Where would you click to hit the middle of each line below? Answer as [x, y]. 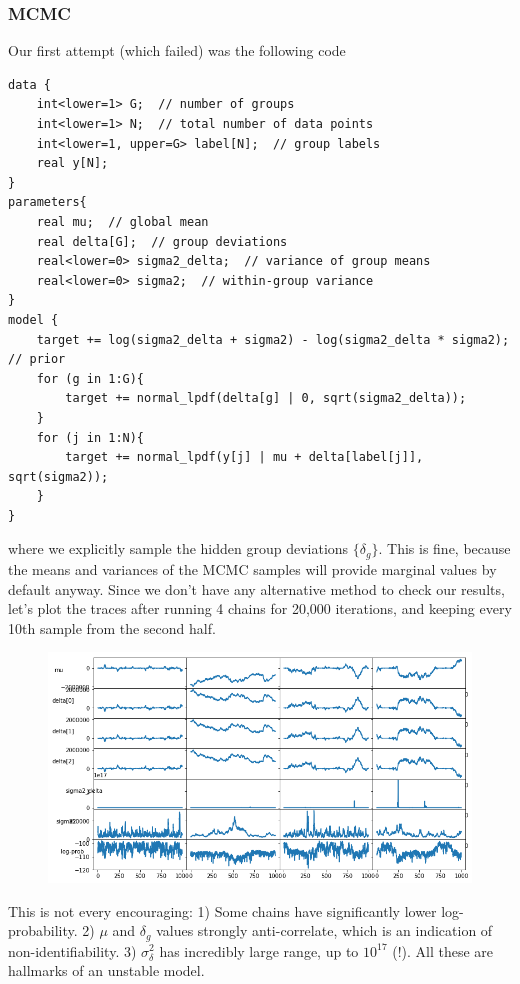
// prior [37, 359]
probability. [43, 930]
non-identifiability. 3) [72, 950]
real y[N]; [72, 163]
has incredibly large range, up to [259, 950]
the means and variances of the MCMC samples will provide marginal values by [252, 568]
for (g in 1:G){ [90, 378]
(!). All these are [443, 950]
